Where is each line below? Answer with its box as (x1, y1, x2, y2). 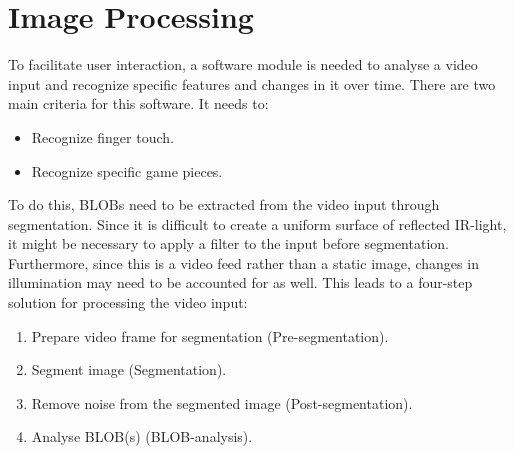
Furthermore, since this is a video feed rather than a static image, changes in (8, 252, 479, 273)
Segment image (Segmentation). (31, 359, 227, 380)
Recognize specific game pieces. (31, 160, 223, 181)
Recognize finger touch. (31, 126, 174, 147)
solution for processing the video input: (8, 292, 248, 313)
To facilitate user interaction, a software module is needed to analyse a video (8, 54, 478, 75)
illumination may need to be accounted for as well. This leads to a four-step (8, 272, 473, 293)
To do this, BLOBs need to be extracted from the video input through (8, 194, 440, 215)
